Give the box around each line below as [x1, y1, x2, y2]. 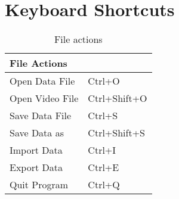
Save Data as [10, 126, 64, 140]
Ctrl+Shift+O [88, 91, 147, 105]
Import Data [10, 143, 63, 157]
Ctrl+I [88, 143, 116, 157]
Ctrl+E [88, 160, 119, 175]
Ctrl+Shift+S [88, 126, 146, 140]
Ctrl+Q [88, 178, 120, 192]
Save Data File [10, 108, 72, 123]
